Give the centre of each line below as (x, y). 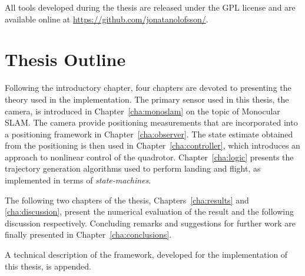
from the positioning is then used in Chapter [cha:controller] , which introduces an (152, 145)
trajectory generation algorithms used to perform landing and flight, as (133, 168)
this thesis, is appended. (48, 266)
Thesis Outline (65, 59)
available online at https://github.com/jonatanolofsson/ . (107, 19)
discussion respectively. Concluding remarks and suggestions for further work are (150, 223)
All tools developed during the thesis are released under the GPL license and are (150, 7)
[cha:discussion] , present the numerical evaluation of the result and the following (149, 211)
